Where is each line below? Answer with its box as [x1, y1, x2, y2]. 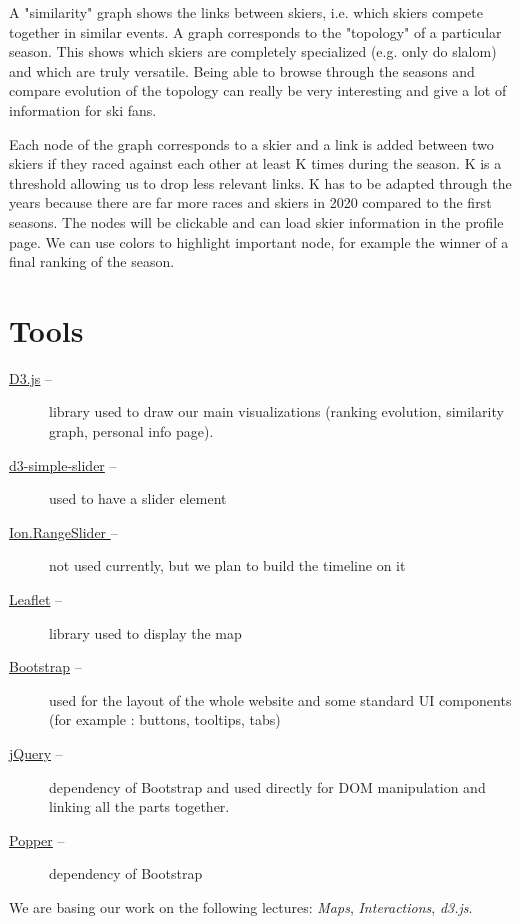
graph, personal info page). [49, 421, 214, 442]
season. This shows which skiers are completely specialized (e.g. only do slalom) [9, 41, 497, 62]
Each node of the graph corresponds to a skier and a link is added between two [9, 133, 494, 154]
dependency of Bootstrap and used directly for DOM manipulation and [49, 776, 486, 797]
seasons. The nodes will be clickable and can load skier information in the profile [9, 211, 504, 232]
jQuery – [9, 742, 63, 763]
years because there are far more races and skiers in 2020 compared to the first [9, 192, 492, 213]
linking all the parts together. [49, 796, 230, 817]
